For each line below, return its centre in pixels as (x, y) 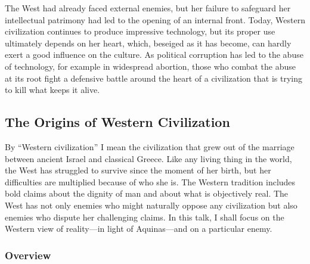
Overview (28, 255)
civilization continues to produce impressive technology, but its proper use (140, 31)
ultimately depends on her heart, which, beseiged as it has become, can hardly (148, 43)
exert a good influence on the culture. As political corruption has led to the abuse (154, 55)
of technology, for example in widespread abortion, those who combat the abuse (151, 66)
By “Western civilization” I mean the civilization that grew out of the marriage (150, 146)
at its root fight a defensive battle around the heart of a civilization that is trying (154, 78)
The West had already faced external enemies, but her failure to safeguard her (148, 8)
